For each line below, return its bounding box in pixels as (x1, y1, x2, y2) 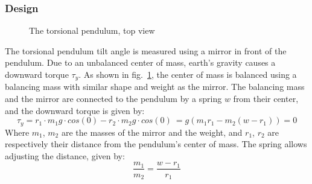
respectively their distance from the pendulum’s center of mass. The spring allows (5, 138, 307, 150)
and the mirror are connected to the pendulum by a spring (5, 92, 222, 105)
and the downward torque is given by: (5, 104, 145, 116)
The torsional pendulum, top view (29, 24, 155, 37)
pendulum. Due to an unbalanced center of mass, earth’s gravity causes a (5, 56, 276, 69)
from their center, (233, 92, 299, 105)
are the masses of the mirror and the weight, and (61, 125, 243, 138)
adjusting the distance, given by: (5, 149, 125, 162)
